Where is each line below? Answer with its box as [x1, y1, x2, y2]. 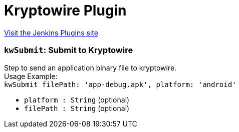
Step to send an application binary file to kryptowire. [4, 63, 177, 72]
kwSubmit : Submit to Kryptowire [4, 45, 133, 55]
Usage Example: [4, 71, 58, 80]
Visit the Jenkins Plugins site [4, 28, 98, 37]
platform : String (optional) [24, 95, 130, 104]
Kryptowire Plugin [4, 2, 127, 19]
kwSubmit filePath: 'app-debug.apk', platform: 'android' [4, 80, 236, 88]
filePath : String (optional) [24, 103, 130, 112]
